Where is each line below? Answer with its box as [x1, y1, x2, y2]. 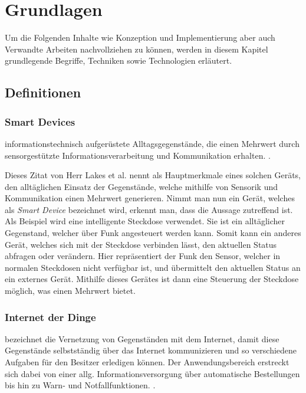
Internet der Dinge [5, 309, 96, 324]
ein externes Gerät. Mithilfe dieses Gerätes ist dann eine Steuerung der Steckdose [5, 273, 299, 285]
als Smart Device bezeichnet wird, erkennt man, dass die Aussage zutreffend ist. [5, 203, 293, 215]
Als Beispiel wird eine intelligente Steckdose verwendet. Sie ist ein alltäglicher [5, 215, 285, 227]
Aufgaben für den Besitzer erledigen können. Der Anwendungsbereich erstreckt [5, 356, 289, 368]
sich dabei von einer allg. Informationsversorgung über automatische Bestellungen [5, 367, 300, 379]
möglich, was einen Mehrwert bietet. [5, 284, 136, 297]
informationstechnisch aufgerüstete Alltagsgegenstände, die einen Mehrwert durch [5, 137, 300, 149]
